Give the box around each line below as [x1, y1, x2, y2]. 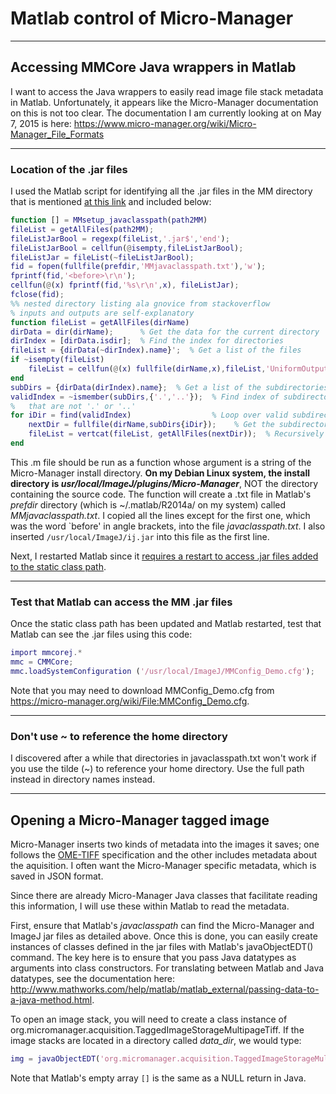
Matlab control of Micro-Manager [10, 7, 294, 30]
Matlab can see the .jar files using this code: [10, 628, 193, 641]
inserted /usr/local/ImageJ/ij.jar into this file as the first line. [10, 530, 270, 542]
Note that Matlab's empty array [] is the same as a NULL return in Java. [10, 1072, 307, 1084]
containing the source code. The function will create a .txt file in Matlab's [10, 488, 312, 500]
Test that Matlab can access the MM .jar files [10, 595, 233, 609]
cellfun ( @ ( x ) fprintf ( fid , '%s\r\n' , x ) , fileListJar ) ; [10, 280, 240, 291]
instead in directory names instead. [10, 773, 156, 786]
